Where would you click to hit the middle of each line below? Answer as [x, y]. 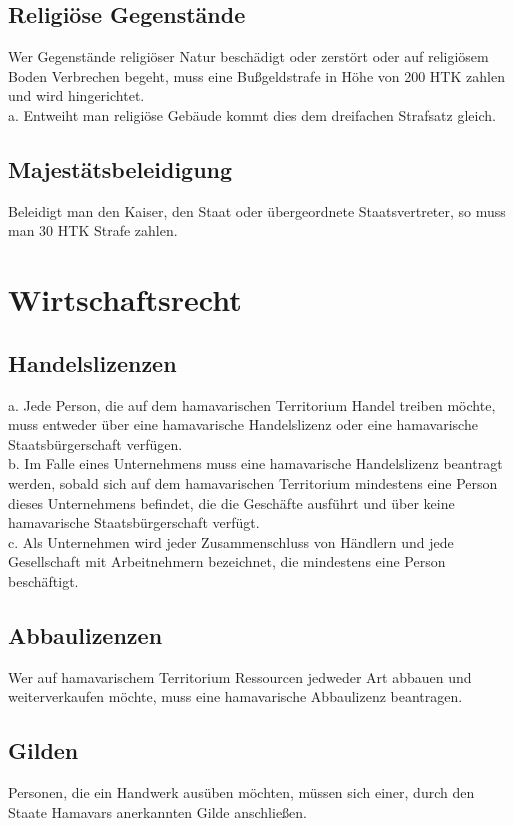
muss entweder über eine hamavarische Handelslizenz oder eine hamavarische [243, 424]
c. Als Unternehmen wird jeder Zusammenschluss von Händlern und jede [231, 541]
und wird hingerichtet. [76, 95]
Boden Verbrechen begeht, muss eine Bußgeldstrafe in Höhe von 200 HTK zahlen [256, 75]
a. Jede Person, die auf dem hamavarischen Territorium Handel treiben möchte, [252, 404]
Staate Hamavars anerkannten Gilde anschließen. [157, 811]
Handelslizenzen [92, 362]
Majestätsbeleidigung [120, 168]
